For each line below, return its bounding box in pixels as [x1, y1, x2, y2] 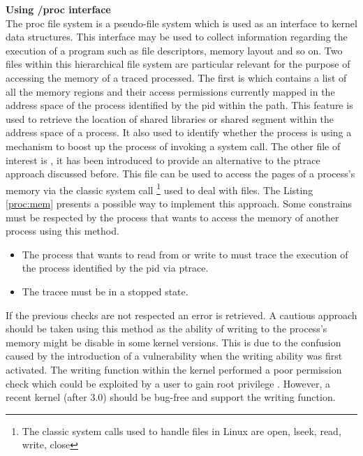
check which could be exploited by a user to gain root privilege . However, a [6, 376, 330, 390]
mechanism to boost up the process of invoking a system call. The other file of [6, 138, 341, 153]
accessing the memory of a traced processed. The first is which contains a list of [6, 70, 347, 84]
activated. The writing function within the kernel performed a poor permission [6, 362, 342, 376]
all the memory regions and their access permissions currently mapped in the [6, 84, 335, 98]
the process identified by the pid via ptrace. [22, 260, 209, 275]
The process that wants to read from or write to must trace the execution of [22, 247, 348, 261]
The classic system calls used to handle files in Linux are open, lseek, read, [22, 423, 341, 438]
